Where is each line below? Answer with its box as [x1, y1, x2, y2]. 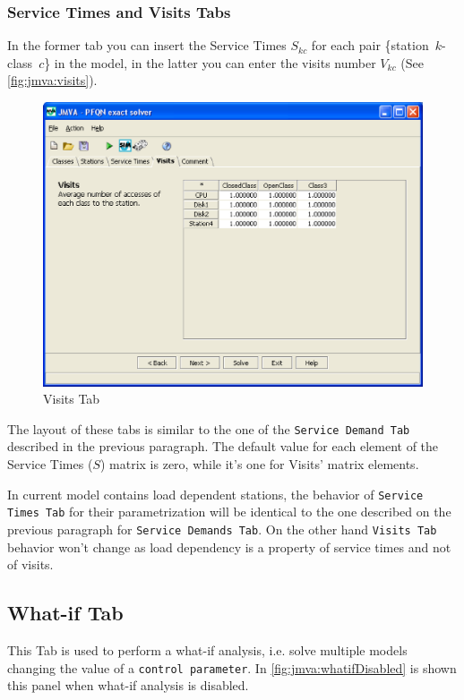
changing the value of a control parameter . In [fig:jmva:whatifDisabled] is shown [7, 658, 457, 677]
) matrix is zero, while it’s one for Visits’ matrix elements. [99, 455, 419, 474]
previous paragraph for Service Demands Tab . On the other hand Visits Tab [7, 519, 437, 538]
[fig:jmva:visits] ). [7, 71, 98, 90]
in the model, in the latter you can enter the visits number [54, 53, 376, 72]
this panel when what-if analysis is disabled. [7, 676, 249, 695]
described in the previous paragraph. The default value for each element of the [7, 437, 439, 456]
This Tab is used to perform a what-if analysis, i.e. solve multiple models [7, 640, 408, 659]
